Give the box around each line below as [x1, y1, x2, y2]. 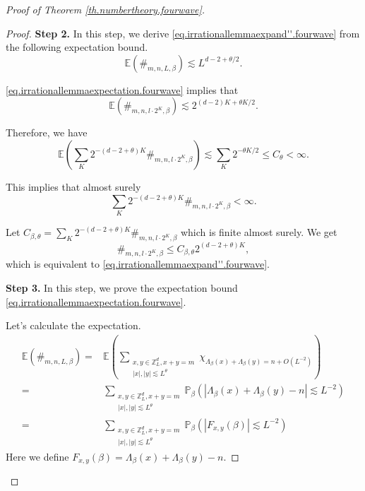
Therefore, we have [6, 125, 88, 140]
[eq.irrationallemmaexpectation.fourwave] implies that [6, 82, 239, 97]
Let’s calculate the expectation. [6, 318, 141, 333]
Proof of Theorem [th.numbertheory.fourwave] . [6, 2, 205, 16]
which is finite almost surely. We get [180, 225, 337, 239]
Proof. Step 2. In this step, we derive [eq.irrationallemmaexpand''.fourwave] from [6, 25, 360, 40]
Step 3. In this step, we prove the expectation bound [6, 280, 238, 295]
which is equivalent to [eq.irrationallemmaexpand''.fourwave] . [6, 256, 270, 271]
